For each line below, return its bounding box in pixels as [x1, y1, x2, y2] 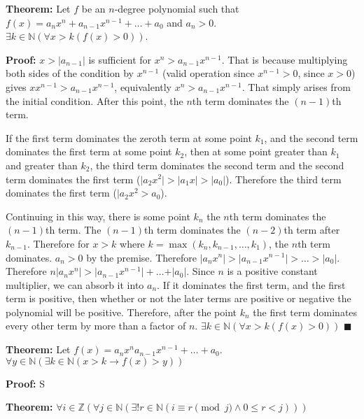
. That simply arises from [241, 79, 351, 94]
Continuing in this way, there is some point [6, 208, 190, 223]
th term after [283, 222, 340, 237]
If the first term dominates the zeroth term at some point [6, 130, 252, 145]
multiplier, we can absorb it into [6, 277, 144, 292]
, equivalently [114, 79, 172, 94]
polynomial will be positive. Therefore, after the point [6, 304, 237, 319]
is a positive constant [227, 264, 318, 278]
